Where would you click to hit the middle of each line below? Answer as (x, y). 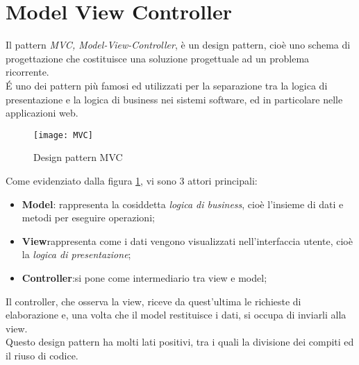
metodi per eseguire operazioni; (88, 218)
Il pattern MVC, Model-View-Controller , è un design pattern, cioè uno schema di (178, 45)
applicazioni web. (42, 113)
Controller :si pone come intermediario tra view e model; (144, 277)
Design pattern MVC (78, 157)
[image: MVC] (63, 135)
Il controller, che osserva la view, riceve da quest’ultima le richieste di (153, 301)
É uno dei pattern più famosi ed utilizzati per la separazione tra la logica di (167, 85)
